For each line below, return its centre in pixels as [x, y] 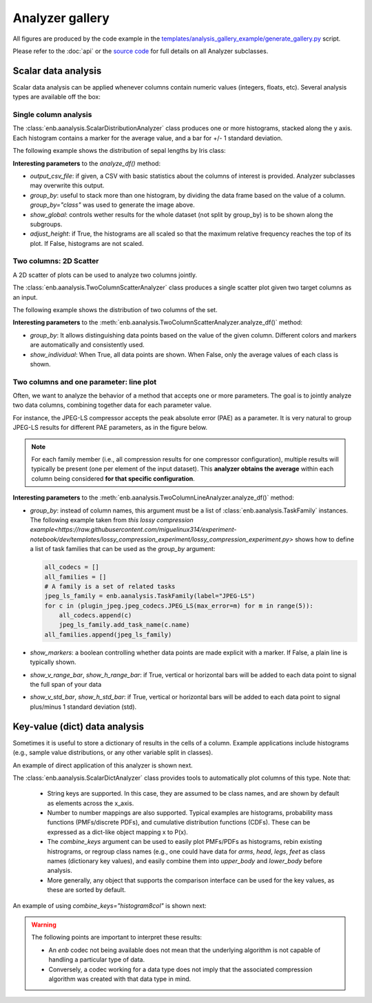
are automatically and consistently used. [87, 345]
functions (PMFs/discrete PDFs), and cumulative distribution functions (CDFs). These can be [179, 823]
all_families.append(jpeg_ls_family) [108, 634]
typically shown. [53, 662]
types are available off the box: [57, 97]
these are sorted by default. [87, 890]
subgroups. [46, 224]
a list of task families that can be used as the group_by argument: [123, 549]
